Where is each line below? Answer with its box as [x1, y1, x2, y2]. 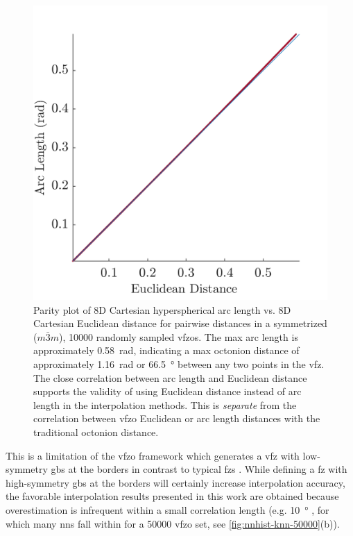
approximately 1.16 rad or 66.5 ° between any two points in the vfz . [33, 356, 325, 371]
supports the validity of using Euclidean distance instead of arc [33, 384, 302, 399]
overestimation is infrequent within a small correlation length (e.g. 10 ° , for [6, 502, 329, 517]
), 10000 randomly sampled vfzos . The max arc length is [59, 329, 298, 344]
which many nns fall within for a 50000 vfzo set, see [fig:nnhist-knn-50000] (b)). [6, 516, 340, 530]
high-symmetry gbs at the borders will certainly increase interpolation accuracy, [6, 475, 345, 489]
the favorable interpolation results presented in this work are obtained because [6, 489, 339, 503]
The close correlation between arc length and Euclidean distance [33, 370, 307, 385]
